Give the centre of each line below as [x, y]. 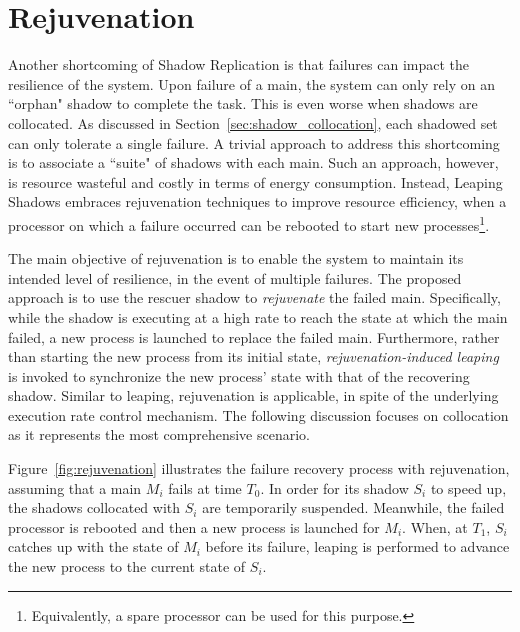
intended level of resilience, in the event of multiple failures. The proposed [235, 277]
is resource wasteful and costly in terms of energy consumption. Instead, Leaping [255, 181]
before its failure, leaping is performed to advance [357, 546]
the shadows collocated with [94, 507]
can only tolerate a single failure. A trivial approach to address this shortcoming [254, 142]
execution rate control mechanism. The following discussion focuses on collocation [258, 414]
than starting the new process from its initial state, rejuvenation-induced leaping [253, 356]
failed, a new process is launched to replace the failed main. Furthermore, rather [254, 336]
